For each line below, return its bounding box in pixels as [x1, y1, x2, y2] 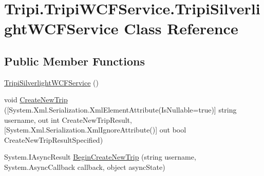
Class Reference [124, 18, 238, 39]
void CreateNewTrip [4, 94, 68, 105]
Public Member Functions [4, 53, 145, 69]
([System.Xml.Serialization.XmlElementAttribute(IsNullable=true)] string [4, 104, 237, 115]
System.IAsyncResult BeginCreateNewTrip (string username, [4, 151, 196, 162]
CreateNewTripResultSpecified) [4, 134, 103, 145]
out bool [159, 124, 186, 135]
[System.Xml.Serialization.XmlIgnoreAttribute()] [4, 124, 158, 135]
